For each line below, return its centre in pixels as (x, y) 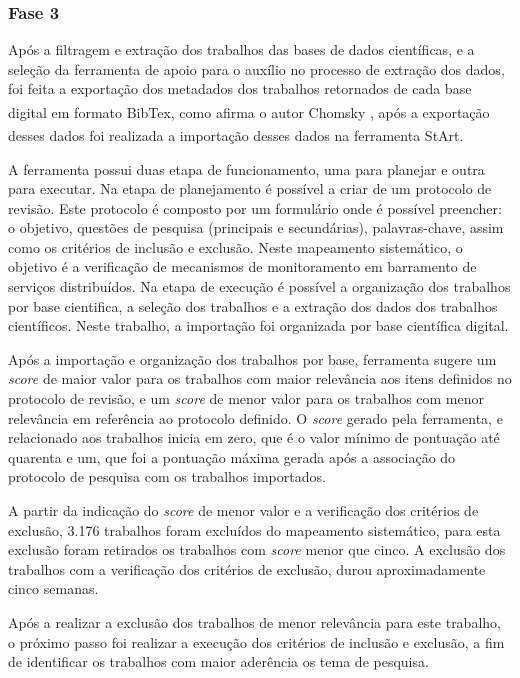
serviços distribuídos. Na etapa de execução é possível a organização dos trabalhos (259, 286)
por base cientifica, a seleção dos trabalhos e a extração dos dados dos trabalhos (253, 305)
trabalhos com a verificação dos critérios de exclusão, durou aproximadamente (247, 568)
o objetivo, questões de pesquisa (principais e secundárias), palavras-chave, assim (256, 227)
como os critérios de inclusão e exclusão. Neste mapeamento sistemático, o (235, 246)
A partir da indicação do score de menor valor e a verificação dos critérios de (243, 510)
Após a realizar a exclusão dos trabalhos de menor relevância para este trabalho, (254, 621)
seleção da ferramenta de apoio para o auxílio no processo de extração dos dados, (256, 68)
